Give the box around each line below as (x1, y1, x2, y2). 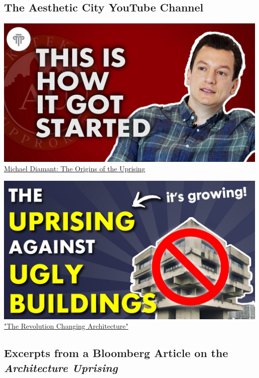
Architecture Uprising (4, 360, 118, 375)
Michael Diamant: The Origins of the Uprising (4, 163, 145, 174)
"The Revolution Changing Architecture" (4, 321, 129, 331)
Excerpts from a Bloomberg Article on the (4, 345, 228, 361)
